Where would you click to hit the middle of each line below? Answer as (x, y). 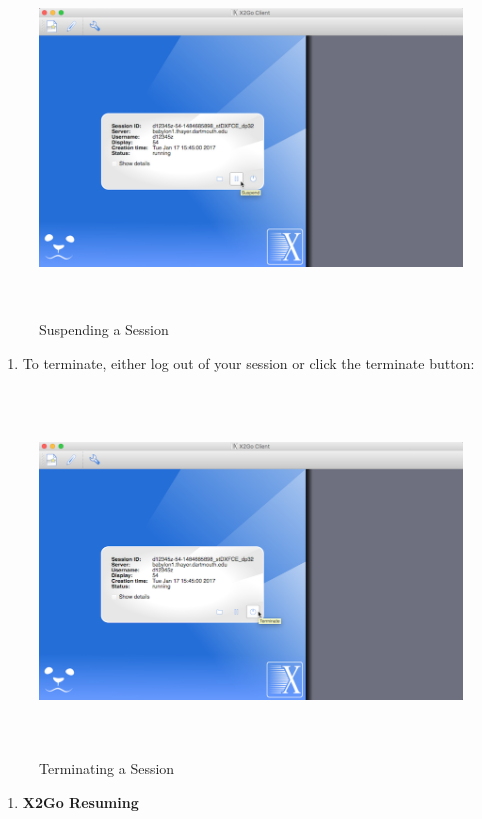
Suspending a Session (104, 329)
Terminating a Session (107, 768)
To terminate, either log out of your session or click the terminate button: (248, 362)
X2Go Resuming (80, 801)
